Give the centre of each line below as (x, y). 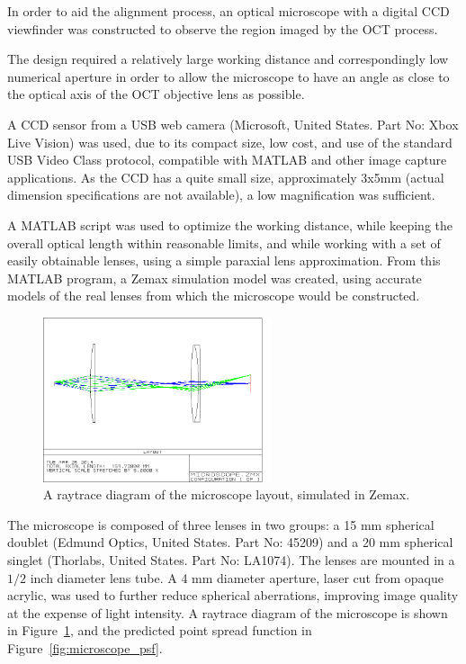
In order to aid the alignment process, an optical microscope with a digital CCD (229, 11)
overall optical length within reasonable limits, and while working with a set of (224, 242)
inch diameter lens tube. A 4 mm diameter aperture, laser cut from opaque (237, 577)
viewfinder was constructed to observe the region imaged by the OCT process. (223, 28)
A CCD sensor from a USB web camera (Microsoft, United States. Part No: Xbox (233, 124)
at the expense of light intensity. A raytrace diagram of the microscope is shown (228, 612)
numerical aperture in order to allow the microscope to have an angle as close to (229, 76)
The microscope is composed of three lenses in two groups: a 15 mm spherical (221, 524)
